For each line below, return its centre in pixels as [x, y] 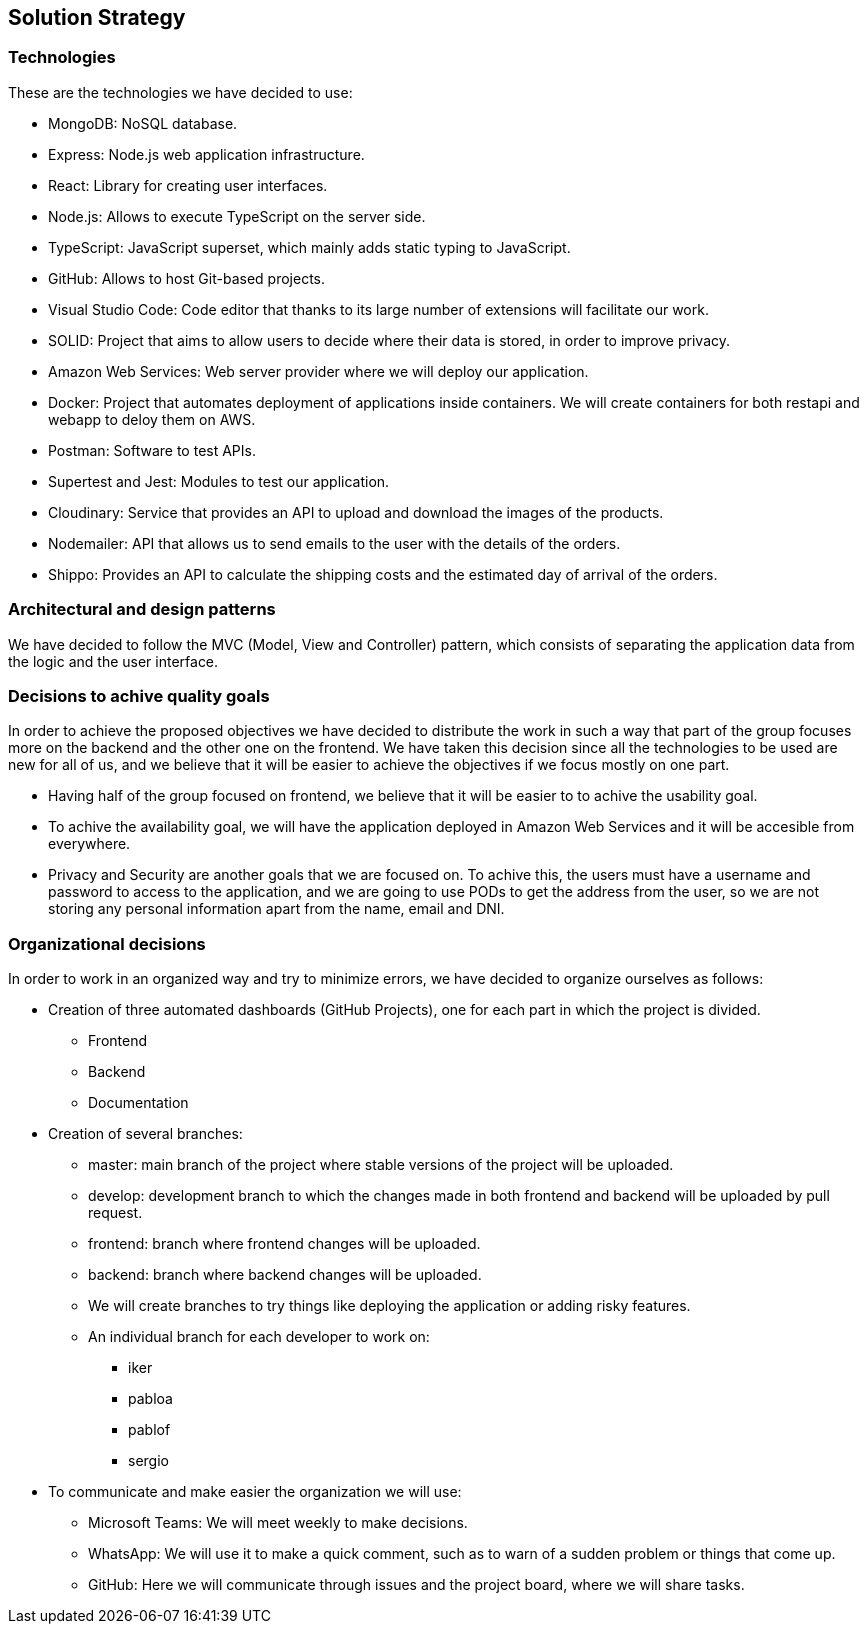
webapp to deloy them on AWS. [152, 419]
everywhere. [89, 844]
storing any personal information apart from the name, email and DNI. [276, 909]
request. [115, 1213]
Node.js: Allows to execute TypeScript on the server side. [237, 216]
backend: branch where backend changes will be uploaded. [285, 1275]
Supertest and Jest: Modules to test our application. [219, 481]
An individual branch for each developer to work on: [259, 1337]
